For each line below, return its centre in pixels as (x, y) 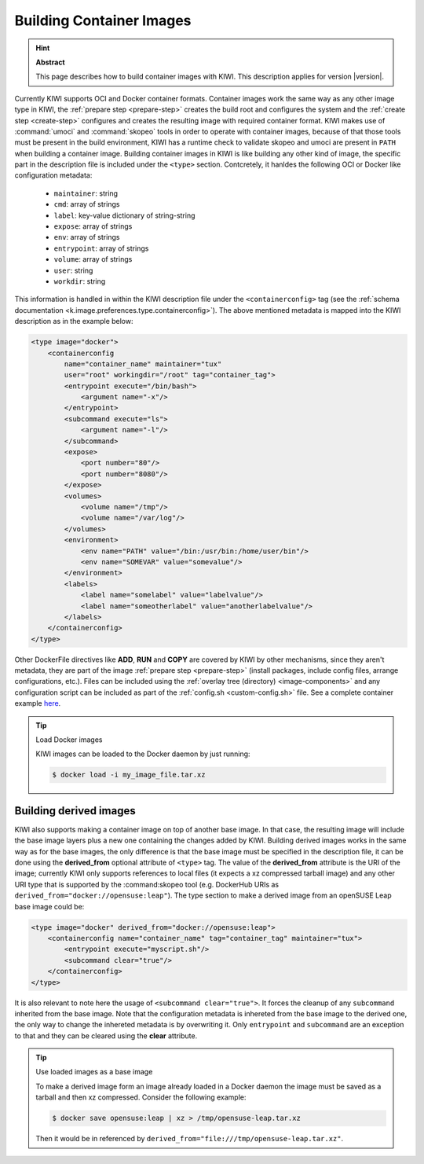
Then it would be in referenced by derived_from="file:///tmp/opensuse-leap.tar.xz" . (190, 1139)
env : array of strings (87, 237)
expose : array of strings (93, 226)
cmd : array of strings (87, 204)
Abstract (51, 62)
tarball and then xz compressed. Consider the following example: (141, 1097)
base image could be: (49, 906)
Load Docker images (69, 740)
